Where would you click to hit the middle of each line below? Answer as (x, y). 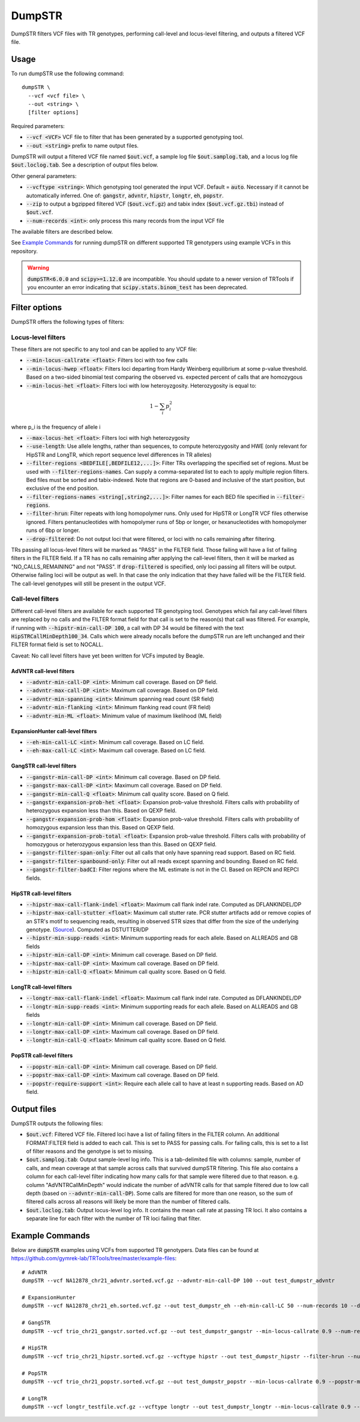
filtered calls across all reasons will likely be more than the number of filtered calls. (128, 1201)
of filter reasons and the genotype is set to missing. (90, 1151)
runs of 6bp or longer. (53, 530)
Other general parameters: (44, 176)
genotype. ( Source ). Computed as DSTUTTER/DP (87, 930)
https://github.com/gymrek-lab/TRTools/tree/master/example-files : (94, 1259)
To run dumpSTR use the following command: (67, 73)
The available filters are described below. (62, 232)
